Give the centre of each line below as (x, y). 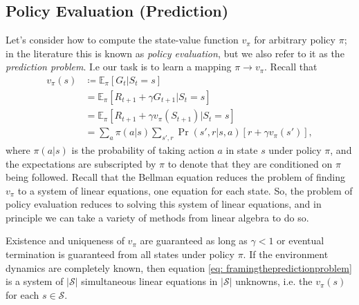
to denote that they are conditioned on (250, 163)
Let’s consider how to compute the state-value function (122, 40)
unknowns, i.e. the (274, 281)
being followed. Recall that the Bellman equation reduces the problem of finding (175, 177)
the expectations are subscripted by (81, 163)
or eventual (301, 240)
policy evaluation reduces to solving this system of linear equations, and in (164, 204)
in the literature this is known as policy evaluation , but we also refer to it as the (175, 53)
